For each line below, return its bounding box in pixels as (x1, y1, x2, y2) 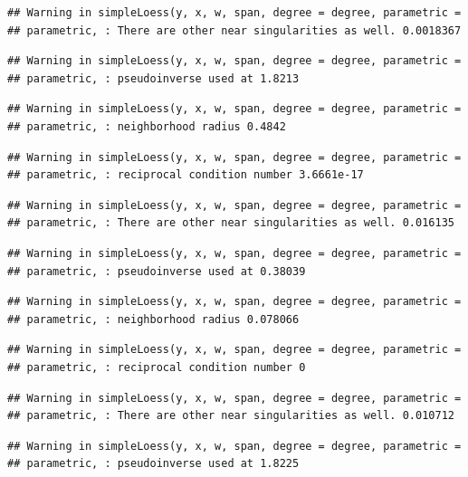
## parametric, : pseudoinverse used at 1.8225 (7, 457, 300, 471)
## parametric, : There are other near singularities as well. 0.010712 (7, 409, 454, 423)
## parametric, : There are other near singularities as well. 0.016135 (7, 216, 454, 230)
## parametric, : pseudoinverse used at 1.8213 (7, 72, 300, 85)
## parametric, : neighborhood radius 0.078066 (7, 312, 300, 326)
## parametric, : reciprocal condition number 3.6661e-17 (7, 168, 364, 182)
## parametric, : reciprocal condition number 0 (7, 360, 306, 374)
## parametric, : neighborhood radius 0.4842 (7, 119, 286, 133)
